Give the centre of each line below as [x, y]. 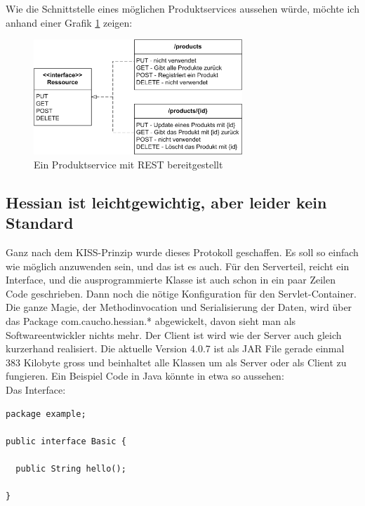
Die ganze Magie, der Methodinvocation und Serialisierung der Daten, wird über [179, 307]
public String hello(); [71, 468]
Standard [40, 223]
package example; [46, 414]
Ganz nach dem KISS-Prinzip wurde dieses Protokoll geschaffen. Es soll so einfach [182, 252]
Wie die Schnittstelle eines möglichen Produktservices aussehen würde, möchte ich [182, 8]
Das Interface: [36, 389]
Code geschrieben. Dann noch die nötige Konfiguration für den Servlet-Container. [181, 293]
